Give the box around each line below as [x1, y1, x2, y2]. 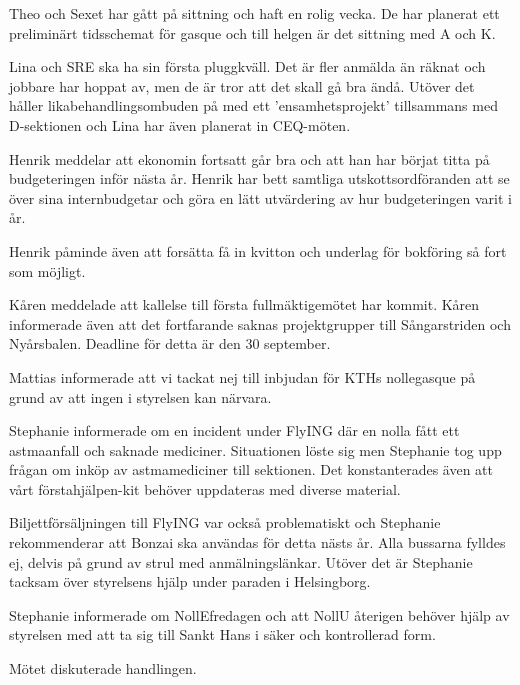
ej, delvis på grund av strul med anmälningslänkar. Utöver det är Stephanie [9, 551, 473, 572]
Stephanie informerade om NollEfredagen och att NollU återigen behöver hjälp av [9, 604, 510, 625]
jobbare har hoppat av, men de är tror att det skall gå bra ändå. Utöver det [9, 75, 475, 96]
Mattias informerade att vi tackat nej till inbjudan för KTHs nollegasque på [9, 366, 476, 387]
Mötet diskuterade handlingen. [9, 658, 197, 679]
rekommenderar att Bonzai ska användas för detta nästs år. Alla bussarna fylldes [9, 532, 506, 553]
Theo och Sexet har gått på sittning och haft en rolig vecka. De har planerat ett [9, 3, 500, 23]
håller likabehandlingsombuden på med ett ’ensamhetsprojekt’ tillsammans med [9, 95, 498, 116]
